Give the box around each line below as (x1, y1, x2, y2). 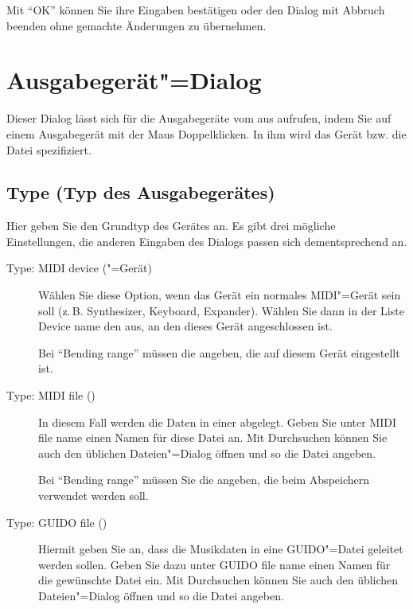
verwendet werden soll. (38, 487, 149, 504)
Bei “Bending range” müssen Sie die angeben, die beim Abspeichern (38, 471, 370, 488)
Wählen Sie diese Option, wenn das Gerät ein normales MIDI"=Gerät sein (38, 287, 401, 303)
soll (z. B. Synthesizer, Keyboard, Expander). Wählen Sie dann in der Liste (38, 302, 404, 318)
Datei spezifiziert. (6, 141, 92, 158)
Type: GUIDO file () (6, 513, 107, 530)
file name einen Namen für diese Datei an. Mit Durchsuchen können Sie (38, 429, 388, 446)
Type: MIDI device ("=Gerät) (6, 260, 152, 276)
